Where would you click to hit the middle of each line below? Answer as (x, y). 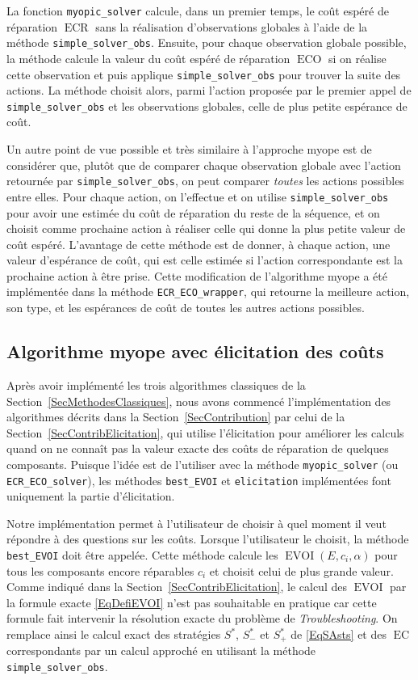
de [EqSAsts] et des (339, 634)
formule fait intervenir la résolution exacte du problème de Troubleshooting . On (202, 618)
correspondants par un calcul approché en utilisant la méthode (161, 650)
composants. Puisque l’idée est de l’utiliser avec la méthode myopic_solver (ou (203, 464)
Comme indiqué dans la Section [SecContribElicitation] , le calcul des (177, 587)
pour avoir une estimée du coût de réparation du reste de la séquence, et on (193, 212)
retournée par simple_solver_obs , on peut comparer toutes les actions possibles (205, 181)
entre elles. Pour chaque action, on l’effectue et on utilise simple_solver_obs (198, 196)
